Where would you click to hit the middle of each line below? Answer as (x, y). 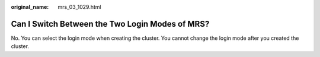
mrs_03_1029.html (79, 7)
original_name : (30, 7)
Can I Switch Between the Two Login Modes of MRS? (110, 24)
